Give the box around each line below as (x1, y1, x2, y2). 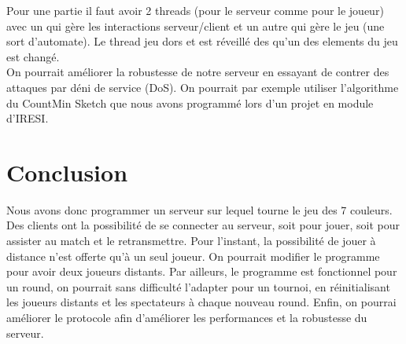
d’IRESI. (6, 110, 49, 126)
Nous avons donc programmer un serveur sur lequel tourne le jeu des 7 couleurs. (6, 201, 393, 218)
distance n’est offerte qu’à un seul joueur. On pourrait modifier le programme (6, 247, 380, 264)
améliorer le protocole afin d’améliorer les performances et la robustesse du (6, 309, 367, 326)
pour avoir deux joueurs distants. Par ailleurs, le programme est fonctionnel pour (6, 263, 397, 280)
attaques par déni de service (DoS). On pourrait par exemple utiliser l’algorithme (6, 79, 399, 95)
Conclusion (6, 156, 128, 188)
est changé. (6, 48, 60, 64)
